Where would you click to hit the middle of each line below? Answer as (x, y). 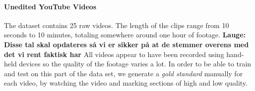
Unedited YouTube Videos (50, 6)
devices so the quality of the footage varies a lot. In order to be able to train (135, 64)
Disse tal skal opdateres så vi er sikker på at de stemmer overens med (127, 44)
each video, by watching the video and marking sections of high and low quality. (126, 83)
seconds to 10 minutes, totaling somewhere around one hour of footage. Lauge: (125, 35)
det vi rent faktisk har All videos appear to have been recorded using (114, 54)
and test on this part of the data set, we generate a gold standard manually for (124, 73)
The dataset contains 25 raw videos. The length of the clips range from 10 (117, 25)
